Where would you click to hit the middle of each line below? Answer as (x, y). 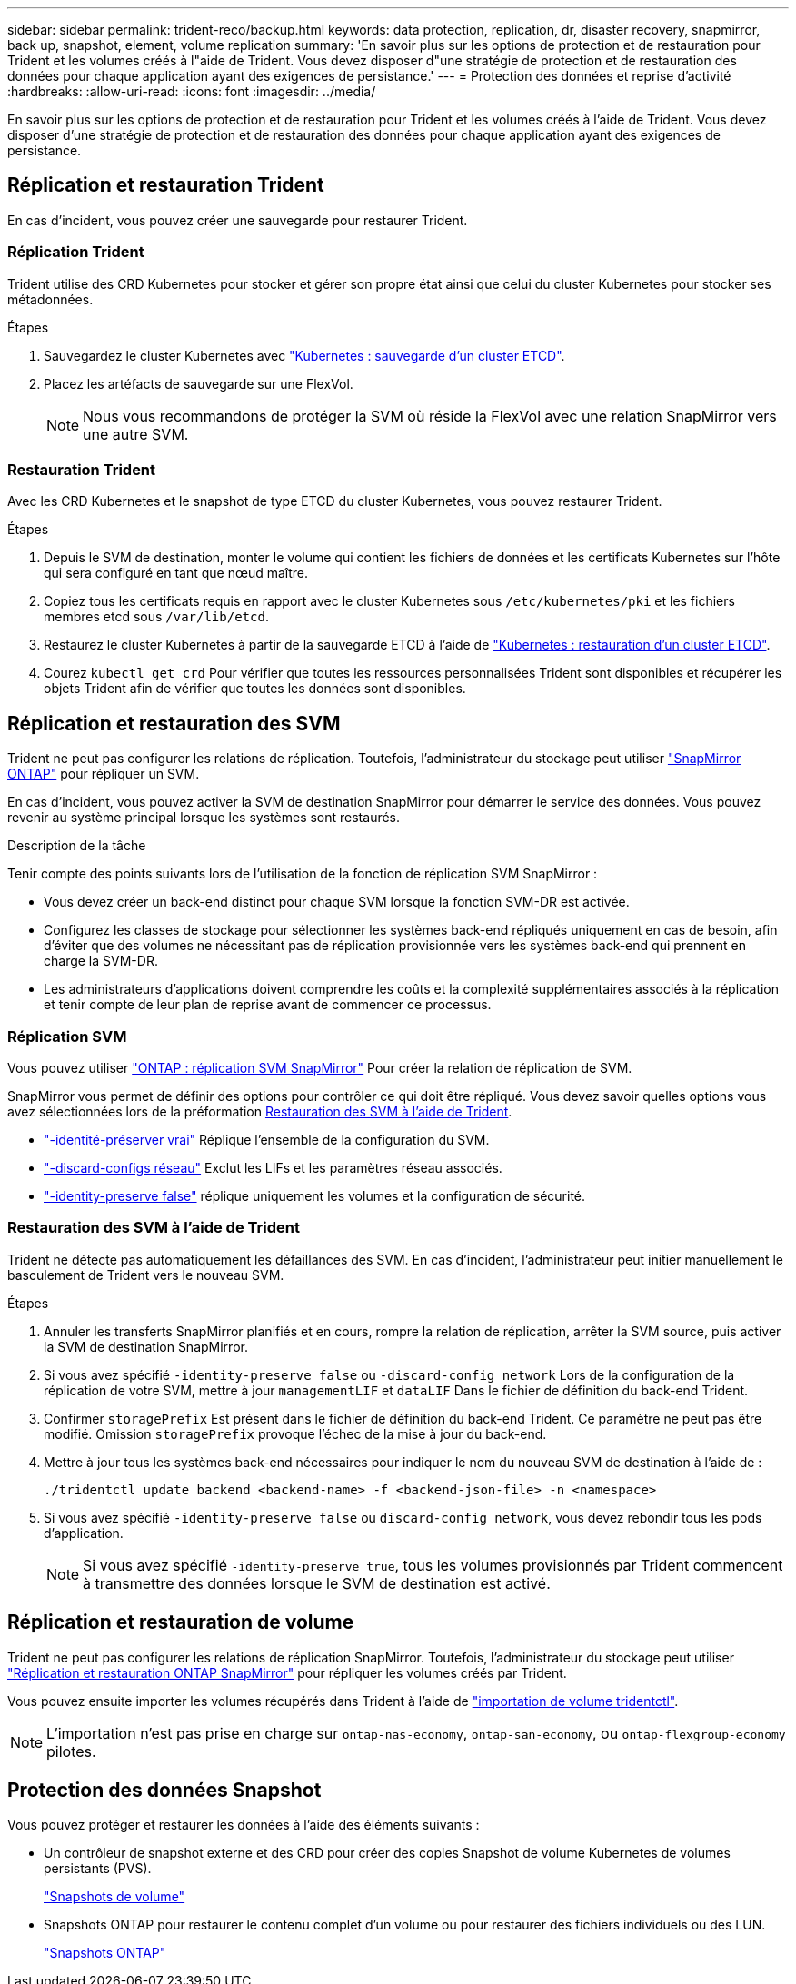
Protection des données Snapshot (164, 1790)
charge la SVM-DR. (101, 961)
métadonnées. (50, 299)
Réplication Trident (76, 252)
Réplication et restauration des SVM (174, 723)
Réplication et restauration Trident (166, 185)
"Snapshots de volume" (114, 1897)
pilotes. (71, 1751)
